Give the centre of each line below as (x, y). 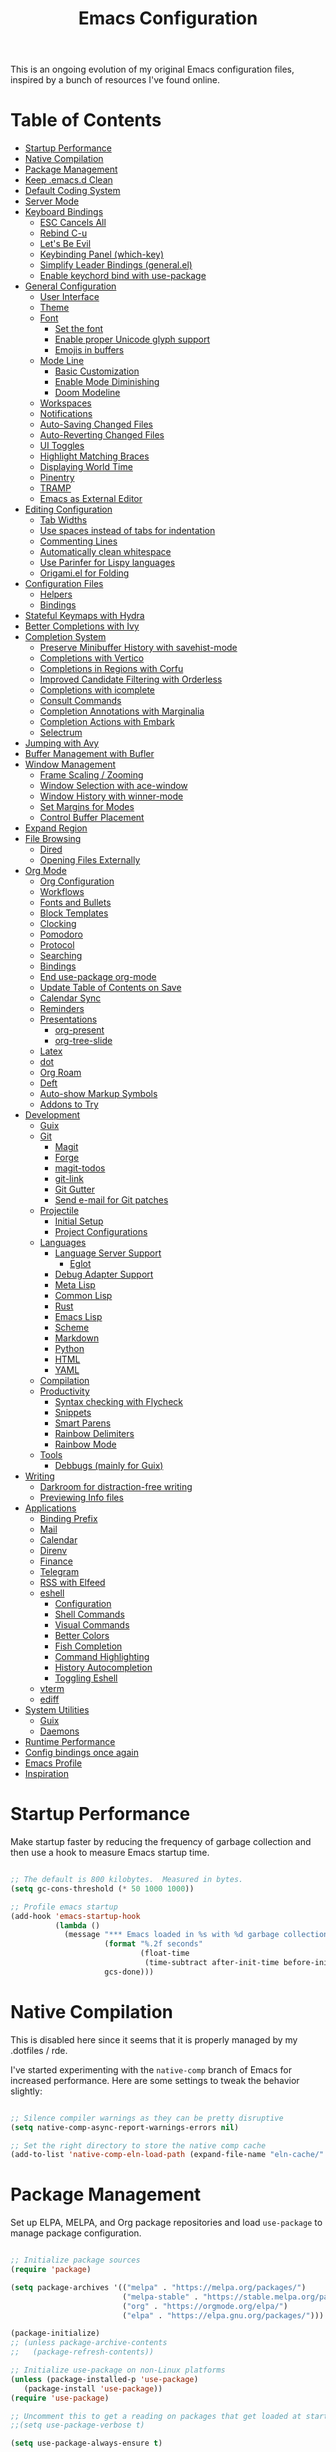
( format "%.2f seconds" (153, 1944)
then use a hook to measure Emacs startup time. (110, 1853)
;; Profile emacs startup (64, 1907)
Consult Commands (80, 701)
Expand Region (56, 828)
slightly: (26, 2091)
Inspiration (46, 1774)
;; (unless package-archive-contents (89, 2343)
